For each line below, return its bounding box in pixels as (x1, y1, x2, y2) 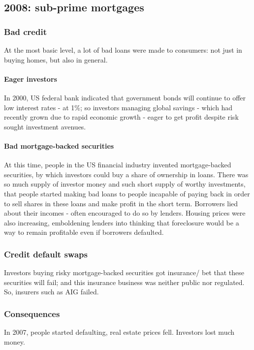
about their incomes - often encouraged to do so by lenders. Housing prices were (4, 208, 246, 218)
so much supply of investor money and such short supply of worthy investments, (4, 179, 246, 189)
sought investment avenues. (4, 121, 86, 131)
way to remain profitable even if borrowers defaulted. (4, 227, 164, 237)
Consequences (4, 307, 60, 319)
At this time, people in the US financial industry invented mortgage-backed (4, 159, 231, 170)
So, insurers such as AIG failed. (4, 286, 99, 297)
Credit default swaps (4, 248, 88, 260)
